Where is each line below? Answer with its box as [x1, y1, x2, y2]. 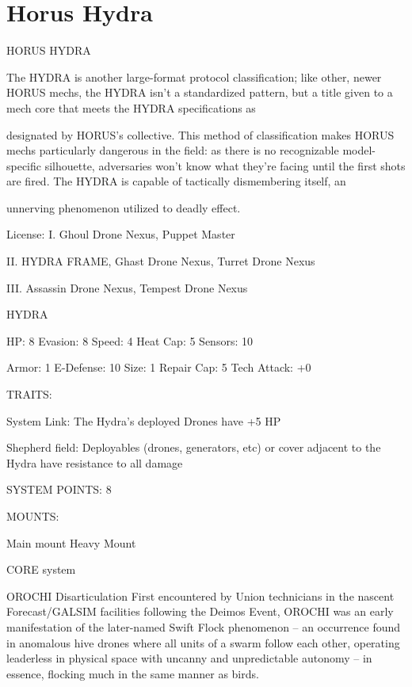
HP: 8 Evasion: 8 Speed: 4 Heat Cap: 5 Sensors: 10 [6, 332, 253, 349]
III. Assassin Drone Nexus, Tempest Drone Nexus [6, 279, 248, 296]
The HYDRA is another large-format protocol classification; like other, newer [6, 68, 382, 85]
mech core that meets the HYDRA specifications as [6, 99, 256, 116]
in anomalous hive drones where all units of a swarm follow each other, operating [6, 634, 400, 651]
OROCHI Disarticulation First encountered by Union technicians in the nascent [6, 587, 395, 604]
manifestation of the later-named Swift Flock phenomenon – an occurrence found [6, 618, 401, 635]
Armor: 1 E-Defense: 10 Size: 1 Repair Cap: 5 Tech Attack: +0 [6, 359, 311, 376]
